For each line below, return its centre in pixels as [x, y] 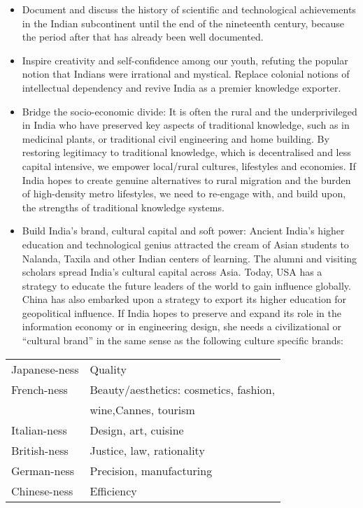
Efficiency [113, 491]
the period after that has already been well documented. [143, 37]
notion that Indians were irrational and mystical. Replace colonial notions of [186, 74]
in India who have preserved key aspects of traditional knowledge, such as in [186, 125]
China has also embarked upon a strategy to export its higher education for [184, 299]
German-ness [43, 470]
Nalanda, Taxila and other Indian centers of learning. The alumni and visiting [190, 258]
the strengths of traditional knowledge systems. [123, 207]
